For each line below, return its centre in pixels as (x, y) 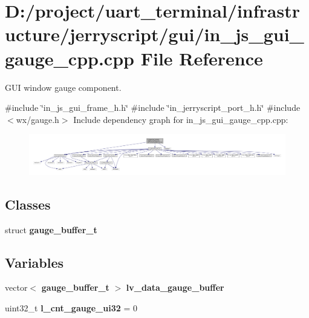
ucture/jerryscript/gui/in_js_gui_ (154, 34)
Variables (34, 262)
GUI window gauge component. (63, 87)
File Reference (202, 58)
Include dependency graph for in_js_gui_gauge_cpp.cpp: (181, 119)
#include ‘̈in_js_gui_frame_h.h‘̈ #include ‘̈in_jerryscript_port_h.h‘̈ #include (153, 108)
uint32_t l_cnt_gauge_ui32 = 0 (71, 307)
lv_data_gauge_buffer (175, 287)
